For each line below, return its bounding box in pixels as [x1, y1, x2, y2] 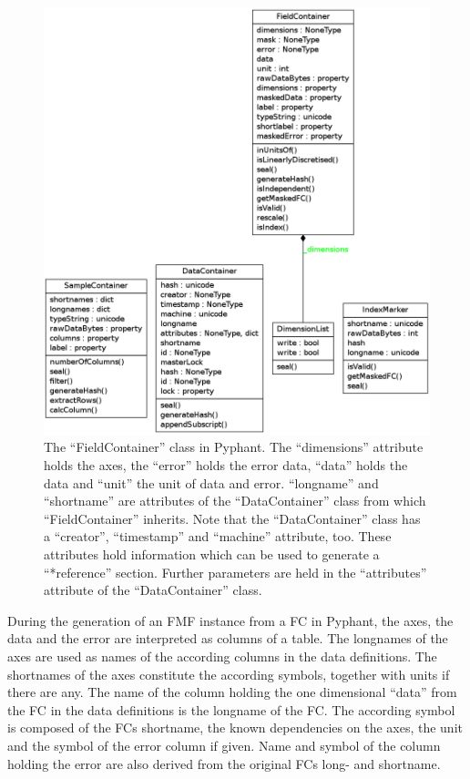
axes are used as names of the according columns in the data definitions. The [7, 646, 437, 665]
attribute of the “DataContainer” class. [44, 580, 262, 600]
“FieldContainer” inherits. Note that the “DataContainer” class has [44, 508, 421, 528]
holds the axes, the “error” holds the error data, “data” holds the [44, 456, 408, 475]
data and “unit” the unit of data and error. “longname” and [44, 473, 379, 492]
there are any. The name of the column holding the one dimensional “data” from [7, 682, 457, 702]
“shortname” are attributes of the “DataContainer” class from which [44, 491, 426, 510]
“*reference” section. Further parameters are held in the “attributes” [44, 562, 427, 581]
